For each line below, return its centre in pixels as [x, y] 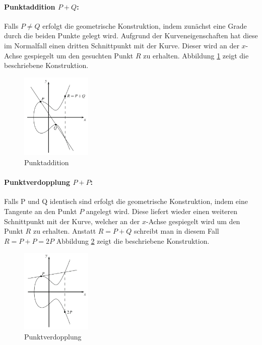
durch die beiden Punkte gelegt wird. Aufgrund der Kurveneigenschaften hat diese [131, 36]
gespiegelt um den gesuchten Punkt [79, 55]
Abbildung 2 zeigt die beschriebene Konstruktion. [133, 240]
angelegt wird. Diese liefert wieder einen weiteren [162, 211]
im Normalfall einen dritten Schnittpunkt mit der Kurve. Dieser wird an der [122, 45]
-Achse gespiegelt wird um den [193, 221]
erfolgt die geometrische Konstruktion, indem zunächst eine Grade [145, 25]
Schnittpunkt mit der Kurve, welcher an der [72, 221]
